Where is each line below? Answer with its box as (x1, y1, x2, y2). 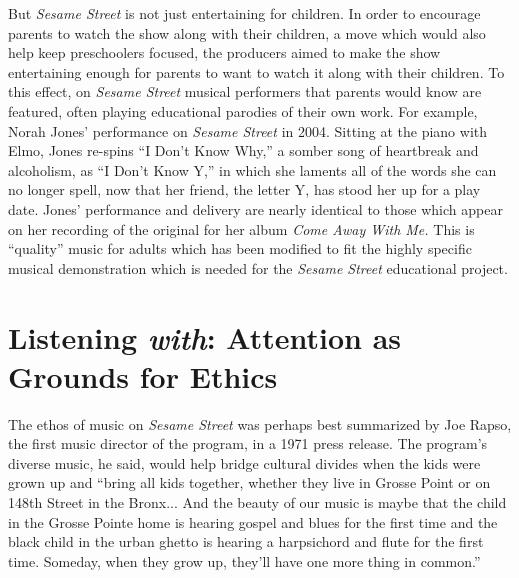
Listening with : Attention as (8, 316, 402, 358)
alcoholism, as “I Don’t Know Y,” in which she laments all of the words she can (8, 159, 497, 180)
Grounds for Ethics (8, 355, 278, 396)
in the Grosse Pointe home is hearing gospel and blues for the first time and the (8, 511, 498, 532)
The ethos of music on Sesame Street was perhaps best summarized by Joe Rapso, (8, 413, 512, 434)
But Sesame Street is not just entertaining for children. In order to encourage (8, 3, 481, 23)
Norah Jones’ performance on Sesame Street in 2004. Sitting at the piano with (8, 120, 488, 141)
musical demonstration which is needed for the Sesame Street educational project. (8, 257, 508, 278)
